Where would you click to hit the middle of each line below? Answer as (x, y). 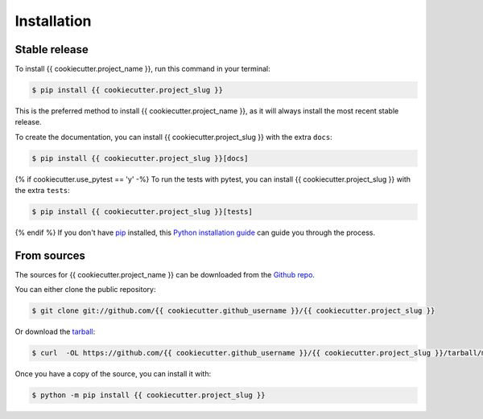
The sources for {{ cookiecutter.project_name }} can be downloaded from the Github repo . (165, 275)
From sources (50, 255)
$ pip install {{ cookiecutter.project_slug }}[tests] (142, 212)
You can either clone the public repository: (85, 290)
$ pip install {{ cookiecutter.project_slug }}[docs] (140, 158)
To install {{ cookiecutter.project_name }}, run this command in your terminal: (143, 69)
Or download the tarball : (55, 332)
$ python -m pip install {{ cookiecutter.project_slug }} (149, 395)
